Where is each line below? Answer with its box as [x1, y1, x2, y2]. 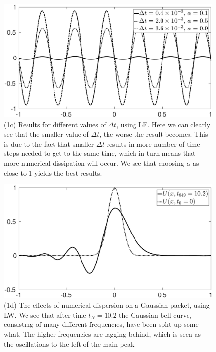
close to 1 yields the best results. [4, 167, 102, 177]
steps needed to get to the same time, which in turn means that [4, 148, 196, 158]
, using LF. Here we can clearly [116, 119, 211, 129]
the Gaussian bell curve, [119, 309, 191, 320]
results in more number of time [107, 138, 200, 148]
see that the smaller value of [4, 129, 89, 139]
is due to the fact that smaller [4, 138, 94, 148]
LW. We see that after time [4, 309, 86, 320]
